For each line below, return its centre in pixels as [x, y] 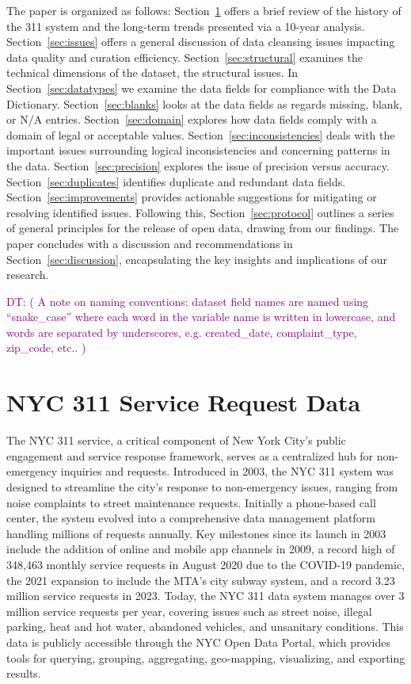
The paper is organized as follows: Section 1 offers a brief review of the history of [204, 10]
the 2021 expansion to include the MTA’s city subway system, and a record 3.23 [201, 580]
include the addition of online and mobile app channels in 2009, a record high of [201, 549]
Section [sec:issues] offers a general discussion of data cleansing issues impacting [201, 42]
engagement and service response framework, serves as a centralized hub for [190, 455]
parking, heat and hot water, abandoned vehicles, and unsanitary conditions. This [205, 627]
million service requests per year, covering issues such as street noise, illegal [189, 611]
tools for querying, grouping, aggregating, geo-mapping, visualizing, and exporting [206, 657]
